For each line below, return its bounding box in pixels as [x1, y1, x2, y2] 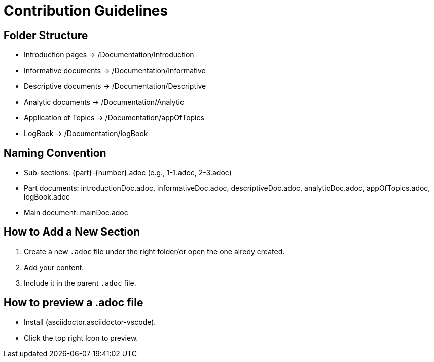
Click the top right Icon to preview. [24, 333, 138, 342]
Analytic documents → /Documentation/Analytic [24, 97, 184, 107]
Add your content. [24, 262, 84, 272]
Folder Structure [4, 28, 88, 42]
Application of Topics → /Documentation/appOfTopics [24, 113, 204, 122]
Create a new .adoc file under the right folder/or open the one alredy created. [24, 247, 285, 256]
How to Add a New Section [4, 225, 140, 239]
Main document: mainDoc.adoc [24, 208, 128, 217]
